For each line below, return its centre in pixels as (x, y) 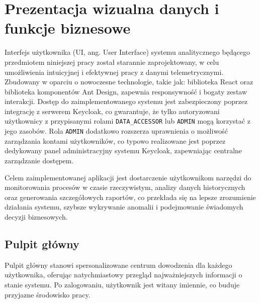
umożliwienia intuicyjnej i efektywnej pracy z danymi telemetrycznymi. (114, 72)
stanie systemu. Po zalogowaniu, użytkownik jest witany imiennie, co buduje (122, 284)
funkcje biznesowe (68, 28)
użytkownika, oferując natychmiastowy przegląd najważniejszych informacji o (123, 275)
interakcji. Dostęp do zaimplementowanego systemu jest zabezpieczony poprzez (126, 101)
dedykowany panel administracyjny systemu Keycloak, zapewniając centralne (123, 150)
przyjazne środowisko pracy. (48, 294)
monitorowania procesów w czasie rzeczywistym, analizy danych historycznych (125, 187)
